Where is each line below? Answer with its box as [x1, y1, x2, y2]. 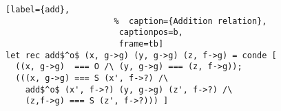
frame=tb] [118, 38, 164, 49]
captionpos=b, [118, 27, 183, 38]
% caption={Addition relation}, [114, 16, 267, 26]
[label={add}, [6, 5, 70, 14]
